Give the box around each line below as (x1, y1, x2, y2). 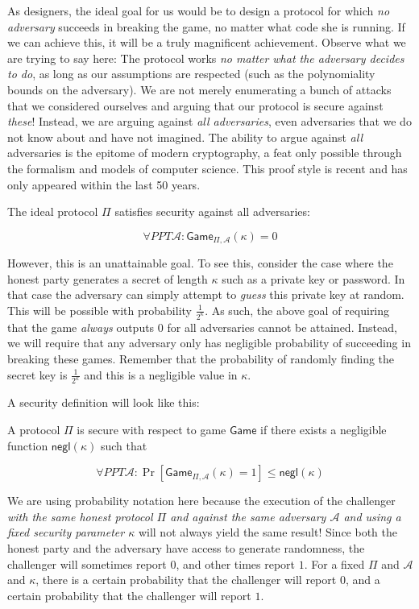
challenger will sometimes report (7, 555, 167, 572)
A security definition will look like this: (7, 394, 200, 411)
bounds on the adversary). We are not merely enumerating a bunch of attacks (7, 81, 392, 97)
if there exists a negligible (260, 421, 387, 438)
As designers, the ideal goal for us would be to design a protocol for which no (7, 2, 390, 19)
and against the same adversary (170, 507, 326, 524)
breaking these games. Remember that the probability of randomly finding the (7, 350, 395, 367)
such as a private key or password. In (222, 270, 405, 287)
